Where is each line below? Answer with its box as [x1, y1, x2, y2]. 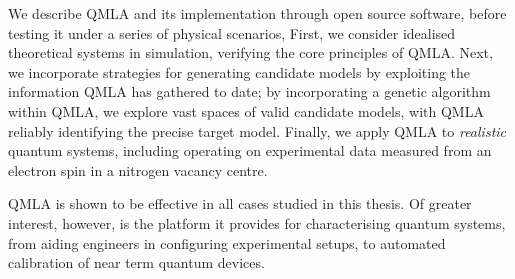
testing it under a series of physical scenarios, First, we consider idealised [8, 22, 456, 43]
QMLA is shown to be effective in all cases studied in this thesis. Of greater [8, 193, 472, 214]
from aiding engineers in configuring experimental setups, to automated [8, 232, 446, 253]
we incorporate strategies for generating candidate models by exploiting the [8, 61, 471, 82]
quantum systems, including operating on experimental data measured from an [8, 140, 492, 161]
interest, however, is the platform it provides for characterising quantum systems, [8, 212, 506, 233]
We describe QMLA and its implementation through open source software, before [8, 3, 507, 23]
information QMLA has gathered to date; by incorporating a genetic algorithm [8, 81, 491, 102]
